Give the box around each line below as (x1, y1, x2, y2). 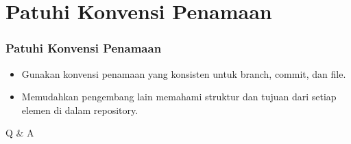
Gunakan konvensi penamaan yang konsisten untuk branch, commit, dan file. (21, 66, 346, 81)
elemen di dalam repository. (21, 102, 138, 117)
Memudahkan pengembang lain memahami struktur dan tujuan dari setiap (21, 89, 337, 104)
